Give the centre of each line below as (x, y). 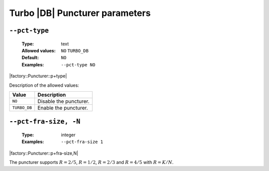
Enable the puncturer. (63, 108)
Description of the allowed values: (44, 85)
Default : (30, 58)
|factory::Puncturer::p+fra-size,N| (44, 153)
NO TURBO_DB (75, 51)
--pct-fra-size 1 (82, 142)
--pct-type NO (78, 65)
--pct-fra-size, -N (45, 122)
